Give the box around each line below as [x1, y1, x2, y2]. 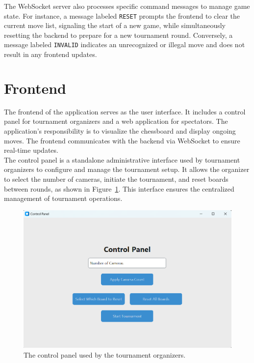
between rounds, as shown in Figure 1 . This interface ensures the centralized [4, 183, 234, 194]
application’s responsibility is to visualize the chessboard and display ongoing [4, 126, 236, 136]
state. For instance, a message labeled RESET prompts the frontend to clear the [4, 10, 240, 21]
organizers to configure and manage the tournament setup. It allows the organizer [4, 164, 250, 174]
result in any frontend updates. [4, 49, 97, 59]
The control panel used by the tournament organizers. [24, 349, 186, 360]
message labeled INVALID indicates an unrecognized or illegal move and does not [4, 39, 245, 50]
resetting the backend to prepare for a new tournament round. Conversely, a [4, 29, 233, 40]
